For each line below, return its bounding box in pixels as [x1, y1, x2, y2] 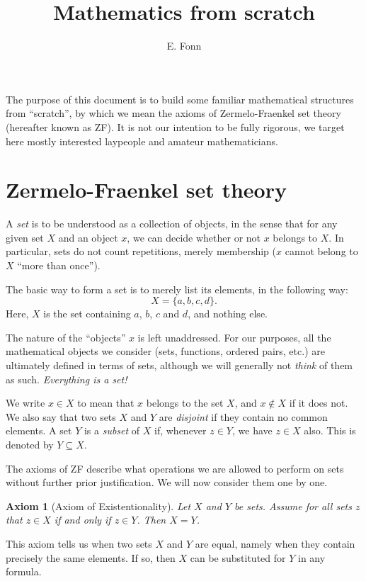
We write [6, 395, 45, 410]
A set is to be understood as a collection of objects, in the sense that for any [6, 216, 338, 231]
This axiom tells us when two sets [6, 536, 152, 551]
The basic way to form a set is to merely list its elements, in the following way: [6, 281, 348, 296]
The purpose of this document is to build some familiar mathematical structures [6, 91, 354, 106]
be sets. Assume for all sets [234, 498, 352, 513]
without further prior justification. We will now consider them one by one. [6, 475, 328, 490]
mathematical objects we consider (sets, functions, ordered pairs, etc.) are [6, 344, 325, 359]
